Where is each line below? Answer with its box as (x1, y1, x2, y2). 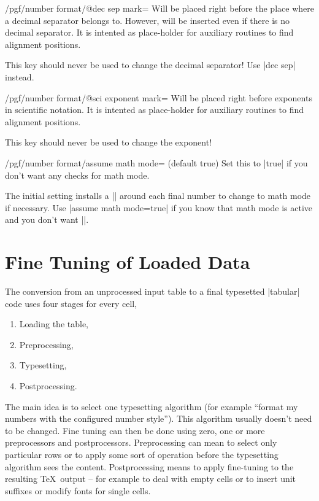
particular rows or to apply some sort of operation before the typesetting (5, 448, 279, 460)
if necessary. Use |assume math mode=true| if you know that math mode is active (5, 201, 312, 214)
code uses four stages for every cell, (5, 297, 137, 309)
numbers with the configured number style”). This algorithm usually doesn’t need (5, 412, 312, 425)
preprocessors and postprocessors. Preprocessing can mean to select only (5, 436, 277, 449)
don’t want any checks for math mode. (5, 168, 150, 181)
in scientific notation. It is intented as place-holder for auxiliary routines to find (5, 103, 304, 116)
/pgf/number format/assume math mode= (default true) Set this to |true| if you (5, 156, 308, 169)
